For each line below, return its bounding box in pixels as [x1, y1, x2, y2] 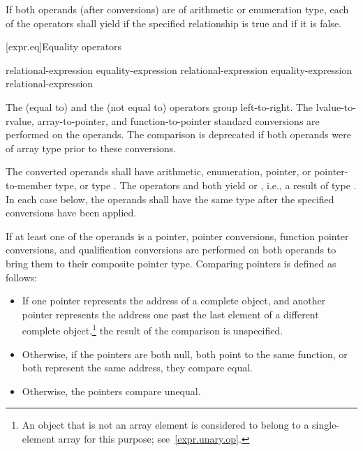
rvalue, [6, 113, 34, 128]
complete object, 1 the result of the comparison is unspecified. [22, 321, 283, 337]
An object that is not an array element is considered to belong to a [22, 417, 309, 432]
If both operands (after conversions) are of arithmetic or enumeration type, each [6, 2, 349, 16]
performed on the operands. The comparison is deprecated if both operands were [6, 127, 351, 142]
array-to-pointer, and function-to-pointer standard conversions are [37, 113, 320, 128]
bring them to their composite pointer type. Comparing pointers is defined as [6, 256, 336, 270]
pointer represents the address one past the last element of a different [22, 306, 319, 321]
